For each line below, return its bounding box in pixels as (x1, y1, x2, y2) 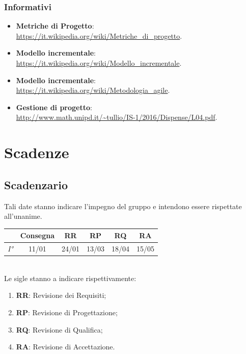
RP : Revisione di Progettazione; (16, 307, 118, 317)
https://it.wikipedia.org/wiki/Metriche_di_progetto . (16, 30, 182, 41)
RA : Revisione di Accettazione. (16, 341, 115, 352)
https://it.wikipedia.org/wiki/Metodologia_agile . (16, 85, 170, 95)
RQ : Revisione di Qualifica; (16, 324, 103, 335)
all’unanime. (4, 211, 42, 221)
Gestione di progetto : (16, 102, 92, 112)
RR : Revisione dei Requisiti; (16, 290, 106, 300)
